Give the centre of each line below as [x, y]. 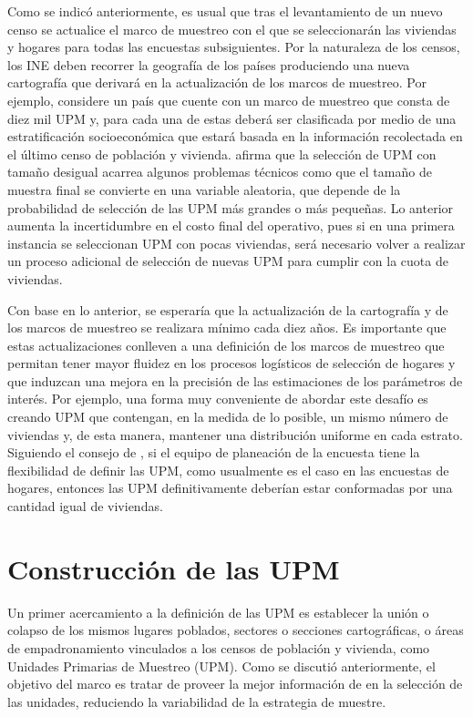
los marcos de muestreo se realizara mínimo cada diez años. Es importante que [227, 328]
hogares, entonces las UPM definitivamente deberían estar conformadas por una [230, 488]
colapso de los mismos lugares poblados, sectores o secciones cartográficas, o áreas [236, 630]
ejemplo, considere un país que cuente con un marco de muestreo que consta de [229, 100]
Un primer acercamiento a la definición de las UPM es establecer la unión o [218, 612]
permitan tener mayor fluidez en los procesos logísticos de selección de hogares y [231, 363]
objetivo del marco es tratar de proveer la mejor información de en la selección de [235, 684]
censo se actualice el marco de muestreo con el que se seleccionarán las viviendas [232, 29]
